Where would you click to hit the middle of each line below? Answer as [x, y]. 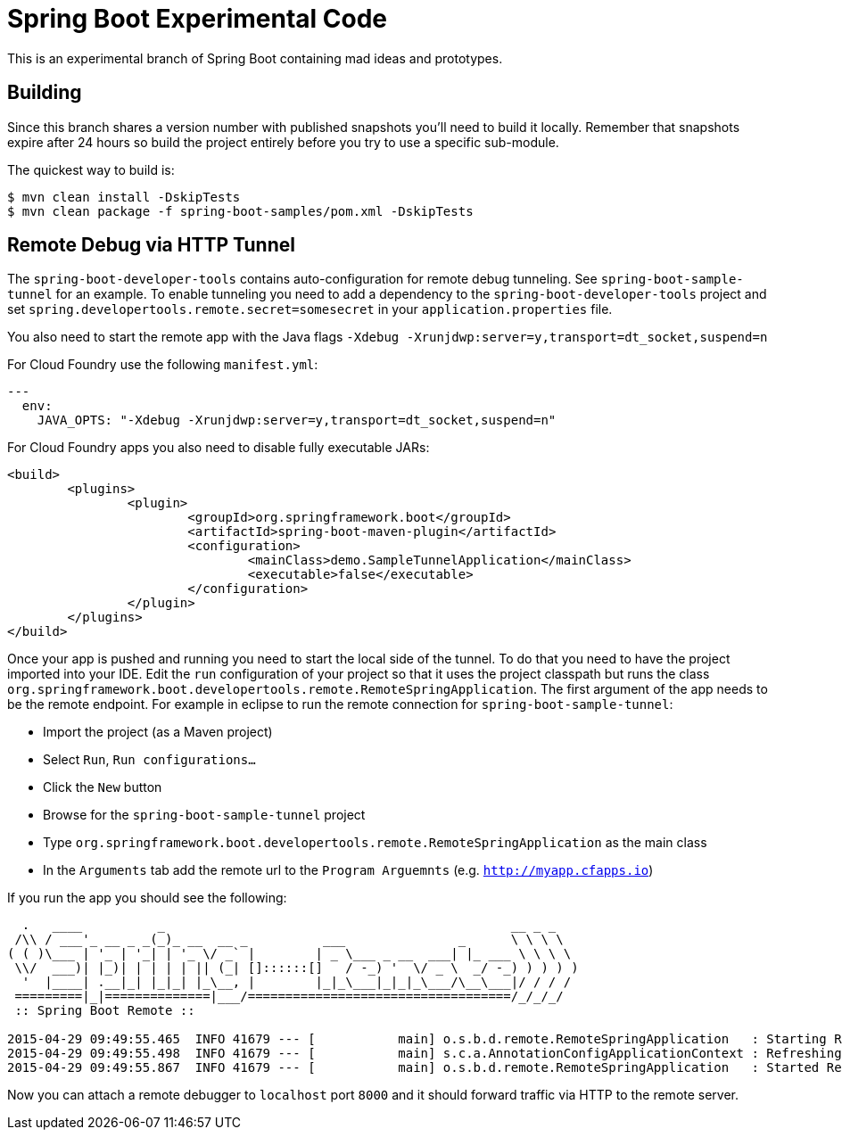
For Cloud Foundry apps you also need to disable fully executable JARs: [219, 448]
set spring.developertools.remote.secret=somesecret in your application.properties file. [310, 309]
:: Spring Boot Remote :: [105, 1011]
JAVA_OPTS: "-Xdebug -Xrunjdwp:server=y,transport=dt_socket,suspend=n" [297, 420]
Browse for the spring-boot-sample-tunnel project [204, 815]
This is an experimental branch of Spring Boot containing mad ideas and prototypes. [255, 58]
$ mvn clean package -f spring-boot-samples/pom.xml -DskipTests [240, 211]
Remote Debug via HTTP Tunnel [151, 245]
